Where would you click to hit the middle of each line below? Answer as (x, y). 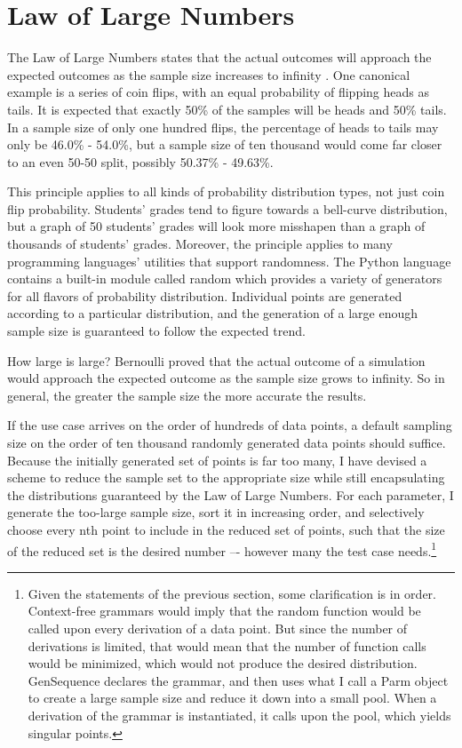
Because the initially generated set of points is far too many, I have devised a (217, 460)
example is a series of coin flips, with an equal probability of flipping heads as (219, 92)
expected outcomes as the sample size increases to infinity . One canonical (209, 74)
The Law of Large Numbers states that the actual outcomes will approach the (219, 57)
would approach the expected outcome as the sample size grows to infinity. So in (226, 378)
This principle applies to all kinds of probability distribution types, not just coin (226, 191)
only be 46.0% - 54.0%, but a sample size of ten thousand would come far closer (225, 144)
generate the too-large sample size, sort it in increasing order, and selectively (216, 512)
